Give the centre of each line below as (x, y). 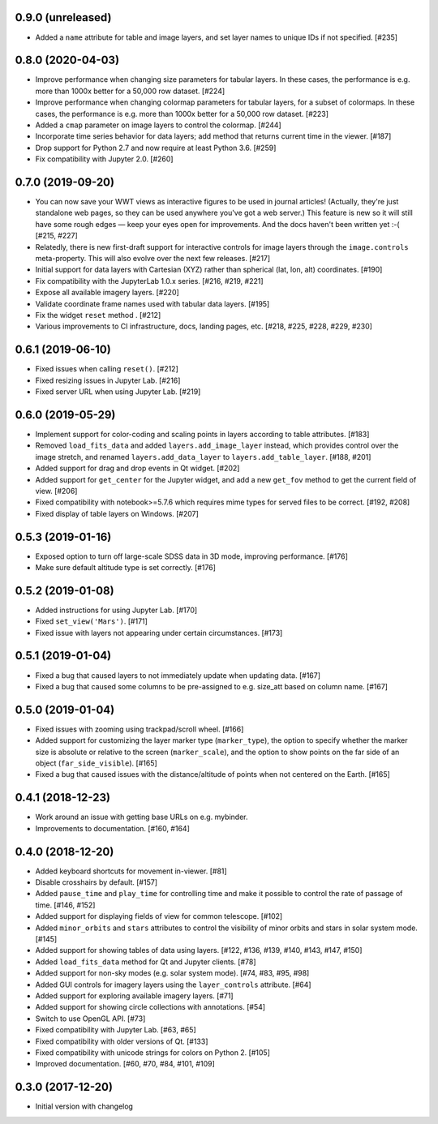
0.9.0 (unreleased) (63, 17)
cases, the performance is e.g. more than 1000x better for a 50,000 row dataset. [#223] (182, 114)
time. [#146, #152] (65, 905)
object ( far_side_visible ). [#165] (96, 763)
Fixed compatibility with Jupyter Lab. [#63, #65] (116, 1030)
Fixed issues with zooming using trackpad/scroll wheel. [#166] (140, 729)
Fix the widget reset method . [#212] (98, 315)
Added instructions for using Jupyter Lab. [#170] (116, 610)
